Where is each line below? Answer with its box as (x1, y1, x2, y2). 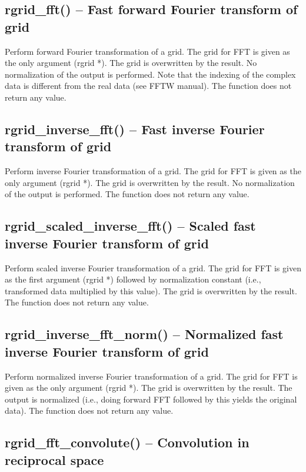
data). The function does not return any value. (5, 404, 174, 417)
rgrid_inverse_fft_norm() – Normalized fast (5, 325, 284, 343)
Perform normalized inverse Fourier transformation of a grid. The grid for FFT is (5, 370, 298, 382)
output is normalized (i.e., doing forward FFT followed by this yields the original (5, 393, 297, 405)
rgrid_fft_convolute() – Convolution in (5, 433, 250, 451)
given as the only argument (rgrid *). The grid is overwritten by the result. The (5, 381, 292, 394)
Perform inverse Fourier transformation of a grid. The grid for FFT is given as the (5, 165, 301, 177)
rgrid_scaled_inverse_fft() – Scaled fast (5, 217, 256, 235)
